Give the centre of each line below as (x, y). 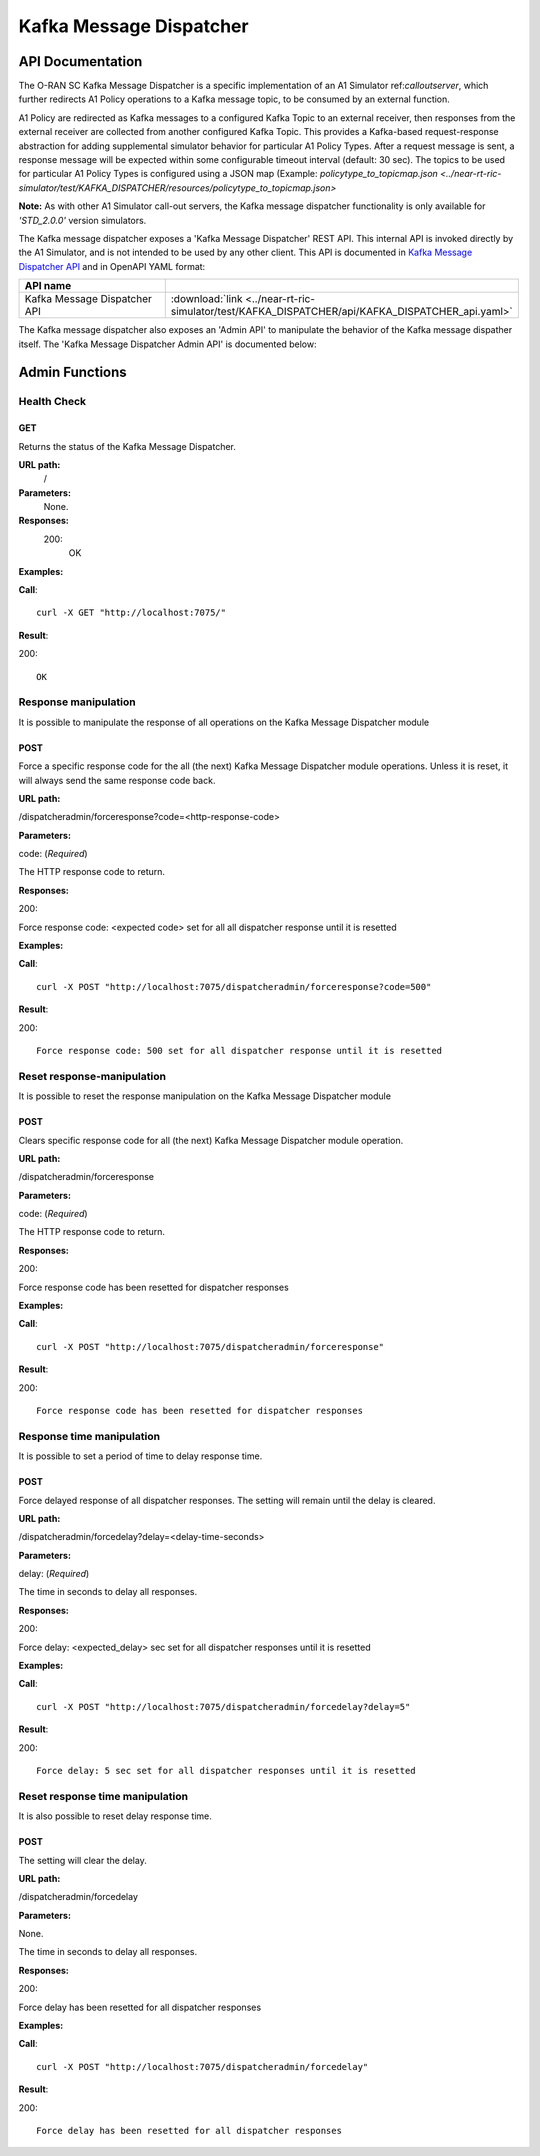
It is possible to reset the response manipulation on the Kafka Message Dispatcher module (205, 1096)
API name (48, 286)
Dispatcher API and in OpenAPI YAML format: (112, 266)
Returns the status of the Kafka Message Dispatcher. (127, 446)
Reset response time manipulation (103, 1796)
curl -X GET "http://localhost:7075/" (131, 613)
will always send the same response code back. (117, 780)
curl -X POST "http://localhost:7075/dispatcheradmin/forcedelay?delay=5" (223, 1706)
